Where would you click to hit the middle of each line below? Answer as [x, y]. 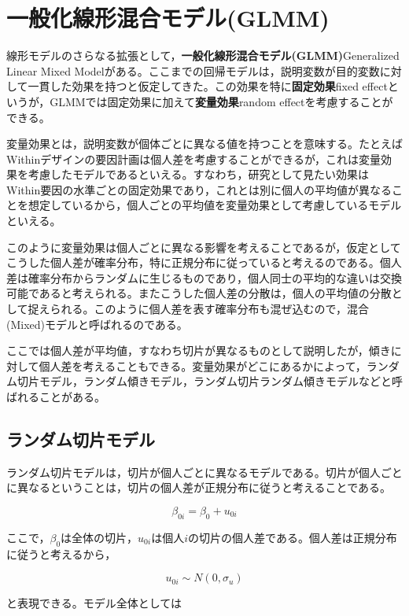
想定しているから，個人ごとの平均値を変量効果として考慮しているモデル [215, 205]
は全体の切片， [99, 537]
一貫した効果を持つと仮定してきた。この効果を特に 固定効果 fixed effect [208, 86]
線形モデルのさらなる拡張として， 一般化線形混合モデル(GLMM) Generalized [203, 55]
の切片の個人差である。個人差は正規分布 [293, 537]
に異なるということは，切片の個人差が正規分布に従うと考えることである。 [199, 487]
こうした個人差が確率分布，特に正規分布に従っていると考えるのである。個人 [204, 262]
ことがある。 [72, 397]
